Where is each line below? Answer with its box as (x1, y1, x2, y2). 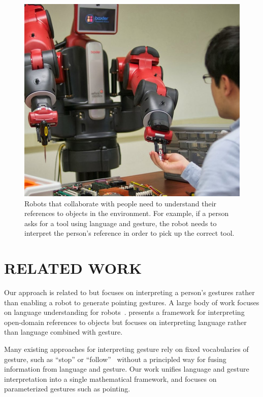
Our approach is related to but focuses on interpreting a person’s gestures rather (4, 287, 255, 298)
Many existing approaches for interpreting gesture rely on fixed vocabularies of (4, 344, 249, 354)
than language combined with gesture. (4, 327, 123, 337)
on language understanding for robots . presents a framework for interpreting (4, 307, 245, 317)
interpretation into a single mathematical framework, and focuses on (4, 373, 217, 384)
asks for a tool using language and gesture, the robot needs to (24, 218, 217, 228)
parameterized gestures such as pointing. (4, 383, 130, 394)
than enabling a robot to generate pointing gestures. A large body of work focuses (4, 297, 259, 307)
